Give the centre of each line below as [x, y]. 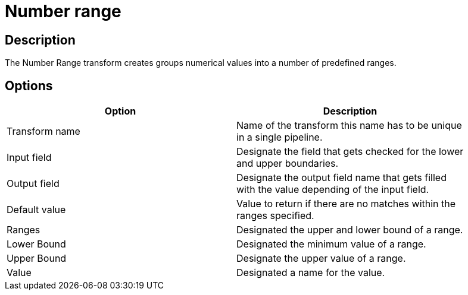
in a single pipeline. [280, 137]
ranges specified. [275, 216]
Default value [36, 210]
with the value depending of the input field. [333, 190]
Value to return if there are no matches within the [346, 204]
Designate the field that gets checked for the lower [350, 152]
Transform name [43, 131]
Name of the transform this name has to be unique [349, 126]
